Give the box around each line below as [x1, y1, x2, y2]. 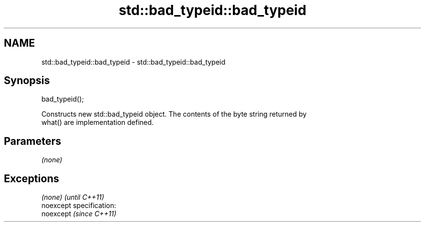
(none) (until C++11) [41, 193, 104, 202]
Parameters [4, 135, 61, 147]
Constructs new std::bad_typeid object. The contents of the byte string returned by [41, 110, 307, 119]
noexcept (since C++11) [41, 209, 116, 218]
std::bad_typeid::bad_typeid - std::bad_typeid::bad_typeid [41, 57, 226, 66]
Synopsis [4, 74, 50, 87]
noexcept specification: [41, 201, 116, 210]
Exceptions [4, 172, 59, 185]
